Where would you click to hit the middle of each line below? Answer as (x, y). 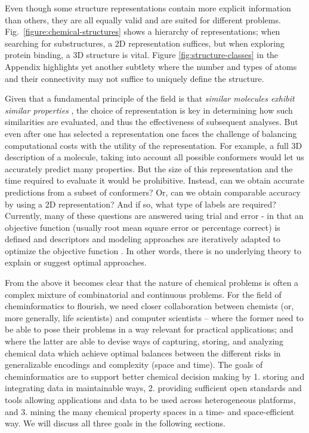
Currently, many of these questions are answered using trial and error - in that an (154, 216)
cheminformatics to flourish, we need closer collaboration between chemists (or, (149, 306)
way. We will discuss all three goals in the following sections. (115, 423)
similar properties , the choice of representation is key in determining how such (149, 110)
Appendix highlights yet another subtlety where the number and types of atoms (151, 66)
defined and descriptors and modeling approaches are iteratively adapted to (143, 239)
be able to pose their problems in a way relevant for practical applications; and (149, 329)
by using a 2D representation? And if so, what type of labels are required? (140, 204)
